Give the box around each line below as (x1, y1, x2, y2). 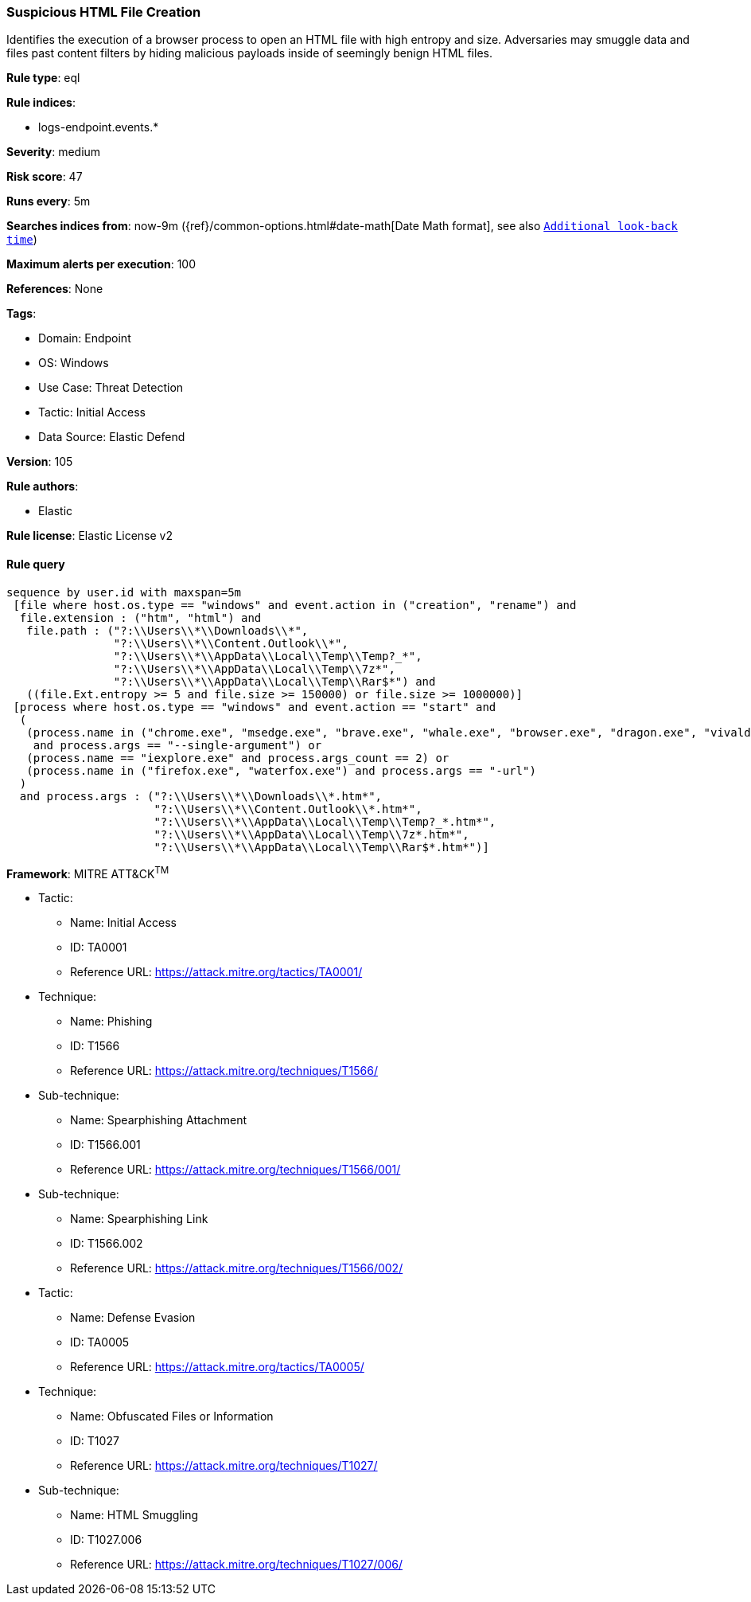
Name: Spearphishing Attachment (70, 1113, 247, 1127)
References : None (6, 282, 103, 296)
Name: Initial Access (70, 916, 177, 930)
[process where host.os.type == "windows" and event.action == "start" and (13, 700, 496, 713)
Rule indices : (6, 96, 76, 110)
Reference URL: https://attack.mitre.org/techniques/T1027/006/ (70, 1557, 403, 1572)
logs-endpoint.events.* (38, 120, 159, 135)
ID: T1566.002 (70, 1237, 143, 1251)
